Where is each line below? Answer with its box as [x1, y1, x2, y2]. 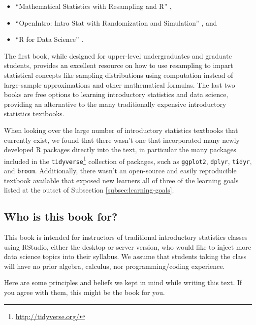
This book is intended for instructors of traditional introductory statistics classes [4, 232, 248, 242]
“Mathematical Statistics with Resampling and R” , [15, 1, 172, 11]
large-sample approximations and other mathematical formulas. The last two [4, 79, 235, 90]
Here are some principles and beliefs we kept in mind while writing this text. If [4, 277, 242, 288]
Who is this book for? [4, 209, 118, 224]
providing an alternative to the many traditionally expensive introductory [4, 98, 226, 109]
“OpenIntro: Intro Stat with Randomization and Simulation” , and [15, 17, 217, 28]
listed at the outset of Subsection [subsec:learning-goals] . [4, 185, 174, 195]
